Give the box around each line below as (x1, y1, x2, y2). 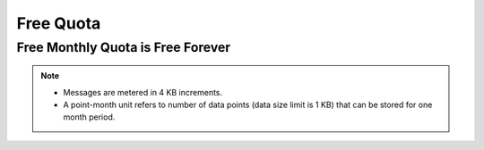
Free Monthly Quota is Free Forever (16, 39, 231, 55)
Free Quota (16, 13, 101, 33)
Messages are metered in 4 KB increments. (63, 87, 223, 97)
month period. (63, 112, 116, 122)
